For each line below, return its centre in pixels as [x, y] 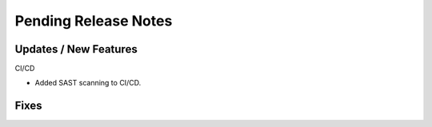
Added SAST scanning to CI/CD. [88, 83]
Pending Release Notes [94, 21]
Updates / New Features [76, 49]
